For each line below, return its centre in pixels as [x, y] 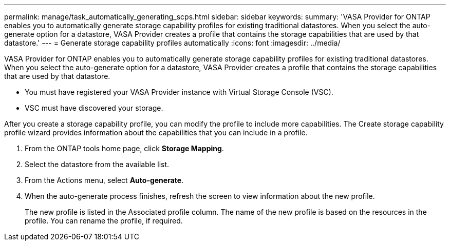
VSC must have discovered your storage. [94, 108]
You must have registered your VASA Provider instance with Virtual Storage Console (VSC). [179, 92]
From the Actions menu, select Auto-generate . [104, 180]
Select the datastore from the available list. [97, 164]
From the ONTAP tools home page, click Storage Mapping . [124, 148]
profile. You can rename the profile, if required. [104, 221]
